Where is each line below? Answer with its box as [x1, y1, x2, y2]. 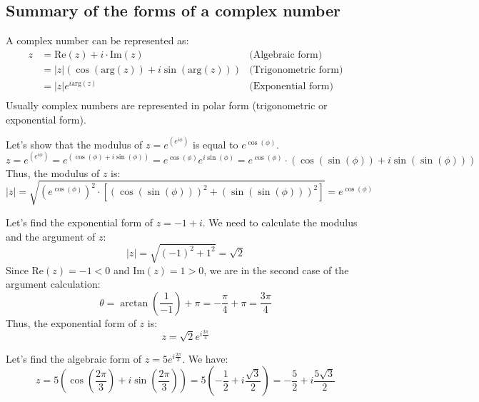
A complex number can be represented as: [6, 33, 189, 48]
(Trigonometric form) [249, 64, 343, 75]
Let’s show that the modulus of [6, 136, 143, 151]
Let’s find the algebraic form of [6, 351, 142, 366]
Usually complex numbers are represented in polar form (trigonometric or [6, 98, 328, 112]
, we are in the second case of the [203, 262, 349, 277]
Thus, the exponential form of [6, 315, 136, 330]
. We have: [182, 351, 228, 366]
